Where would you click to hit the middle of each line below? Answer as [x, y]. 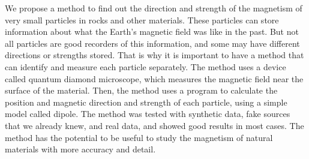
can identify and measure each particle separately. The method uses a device [145, 66]
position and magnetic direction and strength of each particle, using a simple [146, 102]
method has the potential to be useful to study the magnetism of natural [139, 137]
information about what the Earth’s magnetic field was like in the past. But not [152, 31]
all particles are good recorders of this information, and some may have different [152, 43]
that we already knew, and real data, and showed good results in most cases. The [154, 125]
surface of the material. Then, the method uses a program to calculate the [141, 90]
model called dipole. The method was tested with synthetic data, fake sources [148, 114]
